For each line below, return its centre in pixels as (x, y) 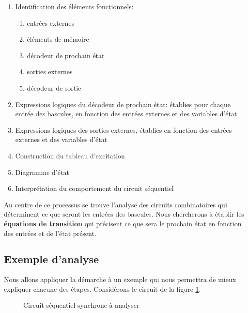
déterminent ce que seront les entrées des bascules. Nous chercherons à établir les (124, 214)
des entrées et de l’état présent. (50, 233)
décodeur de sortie (54, 87)
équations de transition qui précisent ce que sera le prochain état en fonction (123, 223)
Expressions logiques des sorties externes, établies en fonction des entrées (124, 130)
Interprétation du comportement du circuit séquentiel (94, 188)
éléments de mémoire (58, 39)
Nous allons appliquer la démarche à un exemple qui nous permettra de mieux (120, 279)
